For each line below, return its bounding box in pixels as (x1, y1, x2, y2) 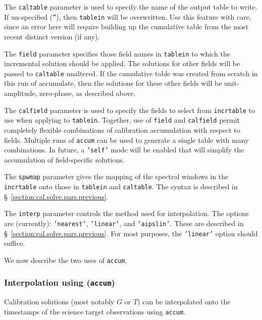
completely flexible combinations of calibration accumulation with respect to (4, 124, 240, 135)
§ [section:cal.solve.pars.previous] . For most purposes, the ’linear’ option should (4, 228, 258, 238)
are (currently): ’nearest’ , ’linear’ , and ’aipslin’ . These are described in (4, 218, 244, 228)
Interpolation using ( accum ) (4, 276, 115, 289)
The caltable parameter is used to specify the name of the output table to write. (4, 2, 257, 12)
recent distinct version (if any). (4, 31, 100, 41)
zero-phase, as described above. (39, 88, 136, 98)
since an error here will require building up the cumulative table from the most (4, 21, 248, 32)
